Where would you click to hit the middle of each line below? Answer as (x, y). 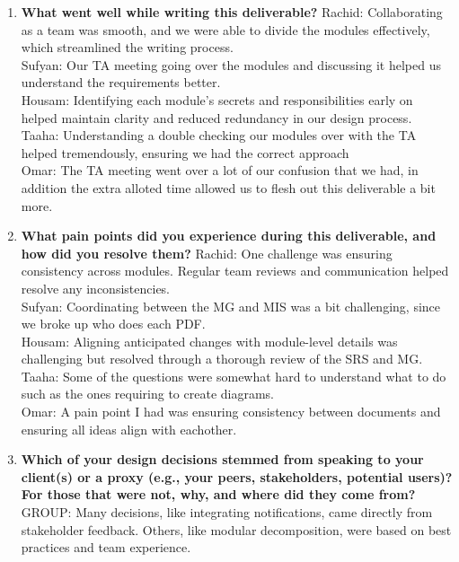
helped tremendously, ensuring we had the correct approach (185, 152)
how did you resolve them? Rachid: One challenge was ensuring (207, 253)
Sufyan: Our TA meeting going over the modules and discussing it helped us (231, 64)
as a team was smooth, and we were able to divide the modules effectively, (225, 29)
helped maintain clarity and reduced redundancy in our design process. (216, 117)
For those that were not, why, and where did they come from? (218, 494)
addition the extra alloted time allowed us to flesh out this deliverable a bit (228, 187)
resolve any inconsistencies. (96, 288)
